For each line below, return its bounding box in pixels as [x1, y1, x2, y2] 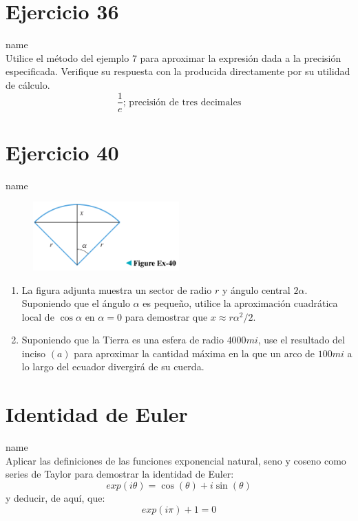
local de [21, 309, 54, 323]
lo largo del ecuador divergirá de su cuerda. [21, 359, 204, 374]
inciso [21, 345, 46, 360]
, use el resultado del [257, 332, 345, 347]
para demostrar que [125, 309, 208, 323]
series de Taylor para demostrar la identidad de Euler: [6, 467, 234, 481]
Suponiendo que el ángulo [21, 296, 130, 310]
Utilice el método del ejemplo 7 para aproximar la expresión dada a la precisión [6, 50, 341, 65]
